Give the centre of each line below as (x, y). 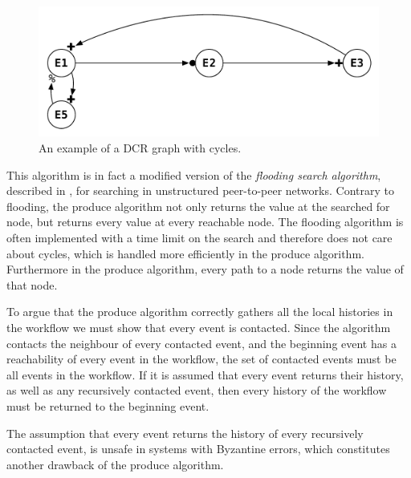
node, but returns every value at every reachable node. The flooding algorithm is (205, 222)
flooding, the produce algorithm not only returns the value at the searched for (198, 206)
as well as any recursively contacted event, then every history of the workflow (197, 390)
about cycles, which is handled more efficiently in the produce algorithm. (185, 253)
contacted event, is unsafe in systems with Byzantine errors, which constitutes (198, 449)
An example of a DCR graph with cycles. (140, 148)
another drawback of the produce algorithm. (115, 464)
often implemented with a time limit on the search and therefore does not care (199, 238)
